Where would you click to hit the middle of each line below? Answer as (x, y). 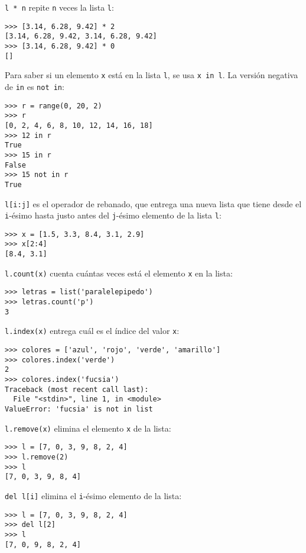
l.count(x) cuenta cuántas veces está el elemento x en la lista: (119, 273)
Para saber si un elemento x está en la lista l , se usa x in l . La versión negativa (152, 75)
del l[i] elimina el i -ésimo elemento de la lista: (93, 495)
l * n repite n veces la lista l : (59, 7)
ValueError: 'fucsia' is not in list (79, 409)
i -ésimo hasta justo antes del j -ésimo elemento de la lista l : (113, 215)
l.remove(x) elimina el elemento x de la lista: (88, 428)
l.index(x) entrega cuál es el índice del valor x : (92, 331)
